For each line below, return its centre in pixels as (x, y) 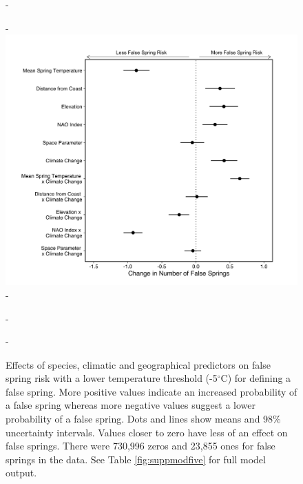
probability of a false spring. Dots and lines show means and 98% (143, 419)
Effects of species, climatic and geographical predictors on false (138, 364)
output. (21, 473)
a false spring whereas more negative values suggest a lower (130, 405)
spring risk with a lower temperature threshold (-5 (112, 378)
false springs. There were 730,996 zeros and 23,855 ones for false (140, 446)
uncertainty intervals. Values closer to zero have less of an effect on (147, 432)
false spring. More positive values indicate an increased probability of (151, 391)
